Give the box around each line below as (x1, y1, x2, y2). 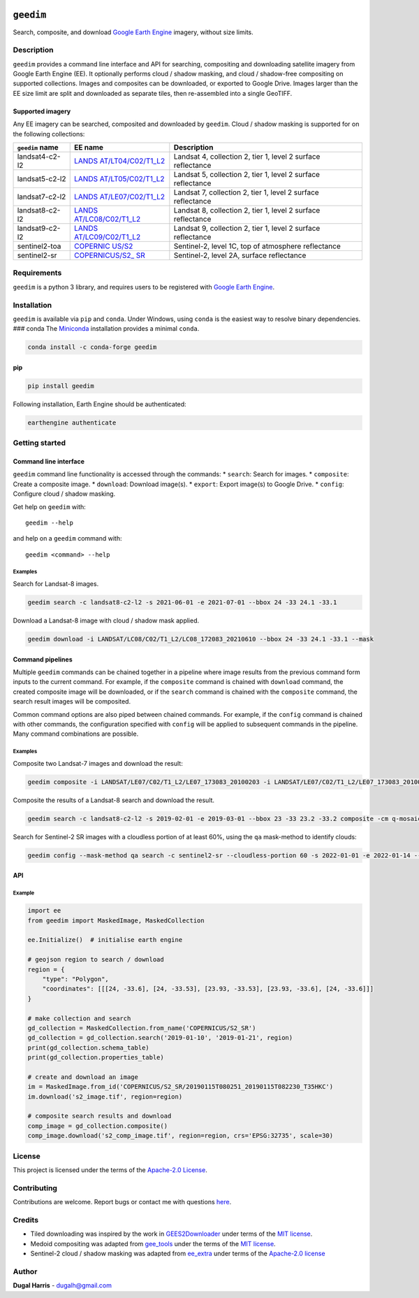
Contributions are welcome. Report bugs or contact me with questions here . (13, 1198, 232, 1206)
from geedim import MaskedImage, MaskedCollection (27, 916, 205, 925)
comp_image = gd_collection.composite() (27, 1122, 168, 1129)
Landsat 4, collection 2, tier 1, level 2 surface (173, 152, 321, 161)
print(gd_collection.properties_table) (27, 1053, 164, 1062)
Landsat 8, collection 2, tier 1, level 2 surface (173, 206, 321, 215)
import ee (27, 906, 61, 915)
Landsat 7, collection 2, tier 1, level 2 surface (173, 187, 319, 197)
